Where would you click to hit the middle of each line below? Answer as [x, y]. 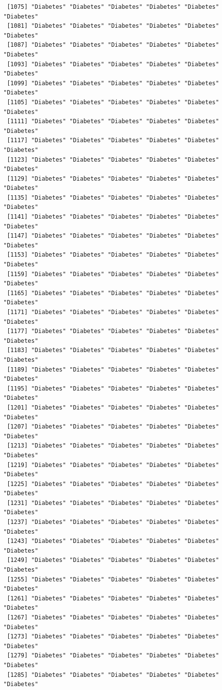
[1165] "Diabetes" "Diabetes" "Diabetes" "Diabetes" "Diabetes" [113, 293]
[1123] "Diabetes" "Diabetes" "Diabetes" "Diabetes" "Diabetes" [113, 159]
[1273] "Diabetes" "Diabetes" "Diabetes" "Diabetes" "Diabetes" [113, 637]
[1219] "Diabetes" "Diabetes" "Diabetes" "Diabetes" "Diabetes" [113, 465]
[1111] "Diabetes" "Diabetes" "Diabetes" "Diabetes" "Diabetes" [113, 121]
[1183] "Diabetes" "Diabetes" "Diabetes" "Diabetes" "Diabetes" [113, 350]
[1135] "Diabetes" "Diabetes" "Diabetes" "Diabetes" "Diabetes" [113, 197]
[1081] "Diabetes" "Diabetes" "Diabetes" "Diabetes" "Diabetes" [113, 26]
